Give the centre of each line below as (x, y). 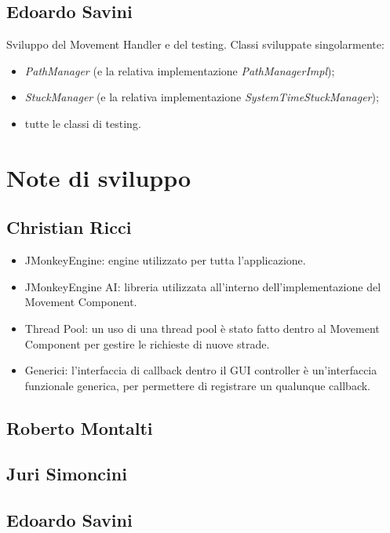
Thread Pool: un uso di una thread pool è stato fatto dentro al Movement (202, 328)
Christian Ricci (69, 227)
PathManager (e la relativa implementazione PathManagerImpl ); (180, 70)
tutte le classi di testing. (83, 123)
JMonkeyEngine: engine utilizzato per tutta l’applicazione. (165, 260)
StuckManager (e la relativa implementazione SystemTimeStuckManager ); (202, 97)
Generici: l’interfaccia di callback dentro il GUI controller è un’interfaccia (201, 370)
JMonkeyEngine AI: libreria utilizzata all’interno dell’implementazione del (203, 286)
